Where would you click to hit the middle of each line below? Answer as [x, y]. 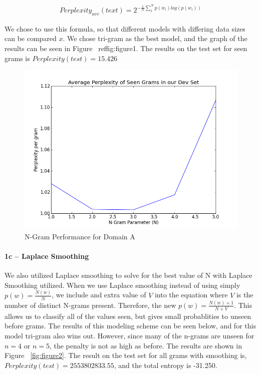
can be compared [31, 38]
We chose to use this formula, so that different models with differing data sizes [125, 28]
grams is [17, 58]
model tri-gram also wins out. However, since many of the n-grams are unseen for [129, 335]
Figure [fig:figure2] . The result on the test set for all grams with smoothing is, [126, 355]
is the [245, 295]
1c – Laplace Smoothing [47, 256]
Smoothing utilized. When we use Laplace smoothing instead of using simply [122, 285]
